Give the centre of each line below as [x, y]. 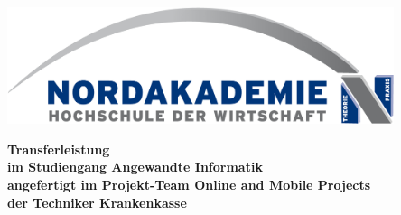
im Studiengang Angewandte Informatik [135, 167]
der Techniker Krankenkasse [97, 202]
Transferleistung [59, 149]
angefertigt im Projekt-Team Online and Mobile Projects [189, 185]
